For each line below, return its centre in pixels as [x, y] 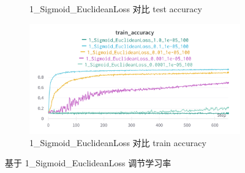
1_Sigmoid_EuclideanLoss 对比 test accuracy [116, 9]
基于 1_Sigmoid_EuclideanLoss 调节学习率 [88, 163]
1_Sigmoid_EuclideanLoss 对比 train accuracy [118, 142]
